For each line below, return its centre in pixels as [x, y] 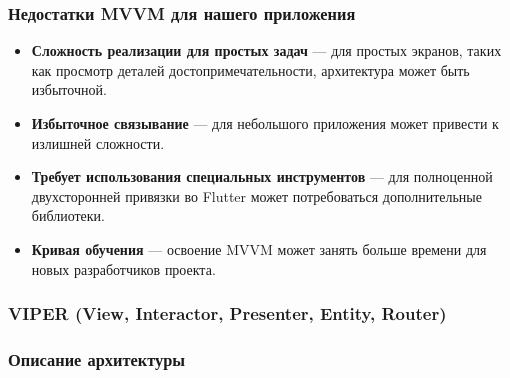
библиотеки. [68, 215]
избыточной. [69, 89]
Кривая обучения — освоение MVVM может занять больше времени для [259, 248]
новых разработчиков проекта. [123, 268]
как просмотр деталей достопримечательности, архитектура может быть [250, 69]
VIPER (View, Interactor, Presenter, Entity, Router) [227, 313]
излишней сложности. [98, 142]
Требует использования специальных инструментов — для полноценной [262, 176]
